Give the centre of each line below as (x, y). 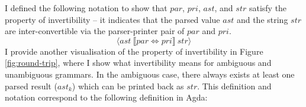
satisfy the (268, 8)
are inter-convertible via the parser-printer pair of (95, 31)
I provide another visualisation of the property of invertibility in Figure (134, 51)
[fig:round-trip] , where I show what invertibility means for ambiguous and (138, 63)
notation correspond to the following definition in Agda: (106, 97)
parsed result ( (31, 86)
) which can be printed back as (128, 86)
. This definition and (234, 86)
